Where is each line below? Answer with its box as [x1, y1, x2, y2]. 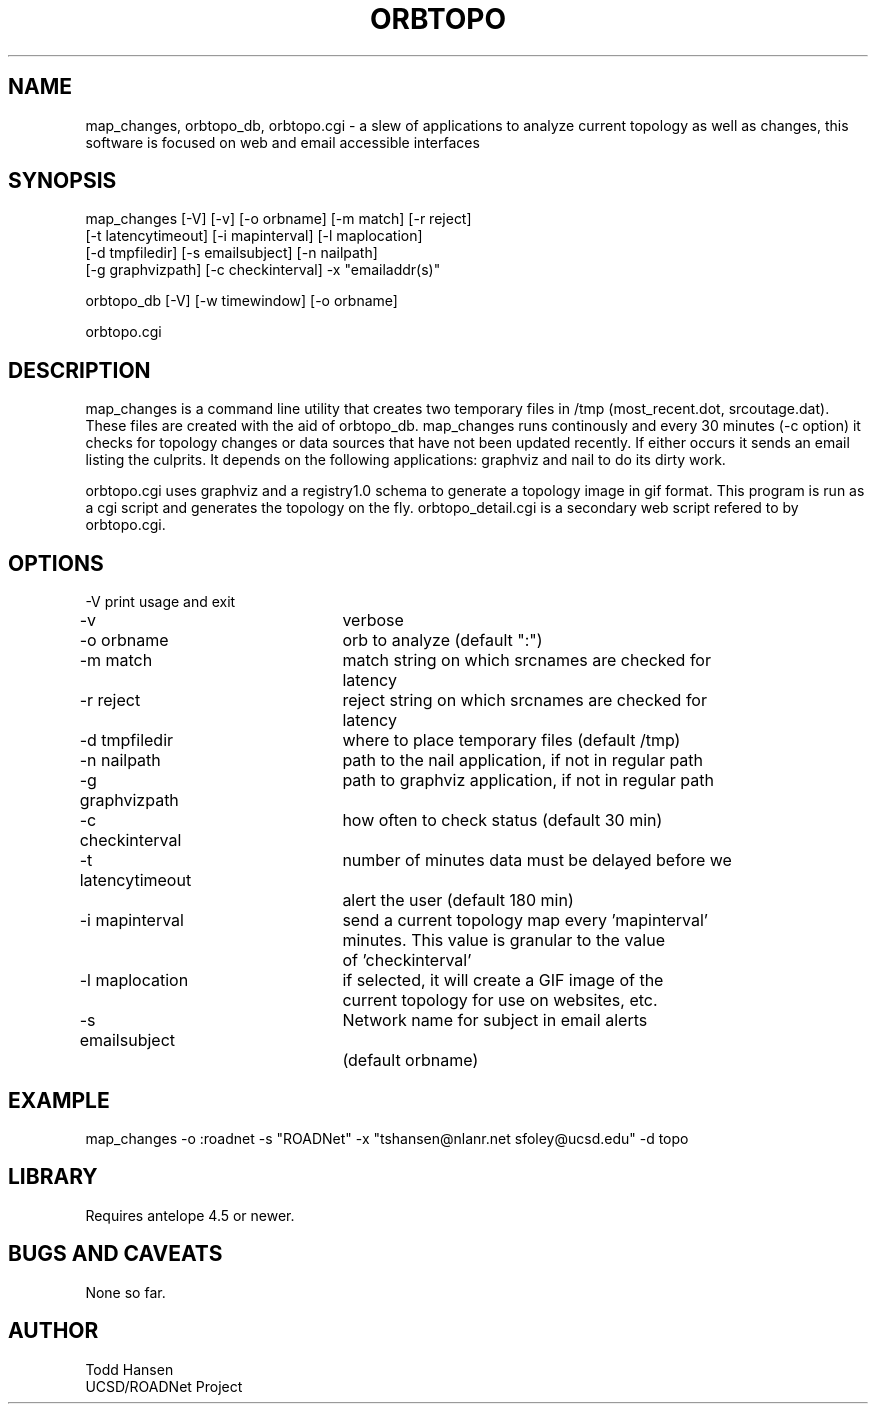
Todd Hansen [85, 1360, 174, 1378]
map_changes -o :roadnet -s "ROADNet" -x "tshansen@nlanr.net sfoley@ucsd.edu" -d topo [85, 1129, 689, 1147]
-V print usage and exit [85, 593, 236, 611]
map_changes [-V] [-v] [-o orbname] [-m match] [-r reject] [85, 210, 472, 228]
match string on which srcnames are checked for [342, 650, 711, 671]
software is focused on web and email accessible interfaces [85, 133, 480, 151]
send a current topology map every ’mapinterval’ [342, 910, 709, 931]
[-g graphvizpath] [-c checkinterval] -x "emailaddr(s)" [85, 261, 441, 279]
